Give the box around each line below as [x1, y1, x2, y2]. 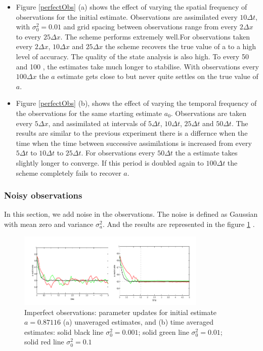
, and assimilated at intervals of [48, 118, 146, 128]
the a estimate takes [175, 147, 238, 158]
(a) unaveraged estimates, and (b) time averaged [63, 317, 213, 327]
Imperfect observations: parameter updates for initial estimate [24, 306, 217, 317]
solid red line [24, 336, 64, 347]
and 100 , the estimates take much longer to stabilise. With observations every [16, 61, 259, 71]
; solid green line [138, 326, 189, 337]
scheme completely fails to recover [16, 167, 121, 178]
